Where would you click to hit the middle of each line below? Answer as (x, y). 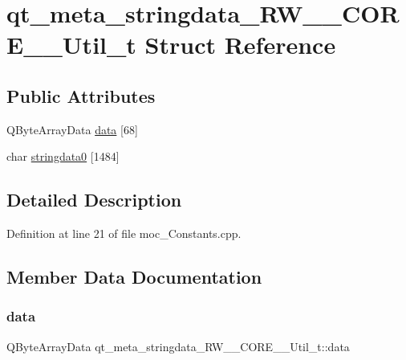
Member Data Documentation (134, 277)
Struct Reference (240, 45)
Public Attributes (81, 95)
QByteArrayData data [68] (72, 129)
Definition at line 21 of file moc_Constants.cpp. (124, 233)
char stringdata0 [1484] (63, 156)
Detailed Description (94, 200)
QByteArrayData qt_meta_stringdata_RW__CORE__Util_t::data (178, 346)
